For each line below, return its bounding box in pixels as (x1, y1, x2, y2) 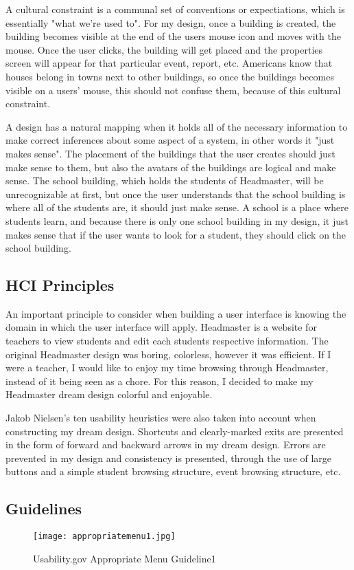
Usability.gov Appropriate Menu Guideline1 (33, 551, 216, 565)
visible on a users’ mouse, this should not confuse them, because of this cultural (5, 83, 341, 97)
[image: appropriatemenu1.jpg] (33, 531, 176, 542)
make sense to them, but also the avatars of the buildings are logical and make (5, 160, 336, 174)
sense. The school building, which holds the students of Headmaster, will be (5, 173, 324, 188)
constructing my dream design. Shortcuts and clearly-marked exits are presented (5, 424, 344, 438)
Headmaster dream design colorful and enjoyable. (5, 387, 213, 402)
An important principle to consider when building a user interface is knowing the (5, 306, 346, 320)
